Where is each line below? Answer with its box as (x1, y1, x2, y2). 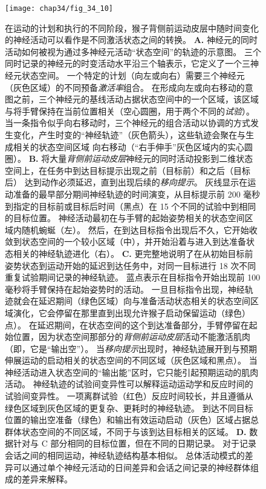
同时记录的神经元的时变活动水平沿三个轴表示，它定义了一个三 (5, 57, 250, 70)
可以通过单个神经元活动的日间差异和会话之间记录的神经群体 (13, 461, 250, 473)
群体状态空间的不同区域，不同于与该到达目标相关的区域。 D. (5, 425, 247, 437)
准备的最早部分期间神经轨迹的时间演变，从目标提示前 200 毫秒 (13, 187, 261, 200)
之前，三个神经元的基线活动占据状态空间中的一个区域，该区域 (13, 93, 259, 105)
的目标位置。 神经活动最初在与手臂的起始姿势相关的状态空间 (5, 211, 245, 224)
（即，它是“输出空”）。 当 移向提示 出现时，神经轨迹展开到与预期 (5, 342, 257, 354)
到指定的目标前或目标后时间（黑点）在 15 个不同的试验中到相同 (5, 199, 256, 212)
